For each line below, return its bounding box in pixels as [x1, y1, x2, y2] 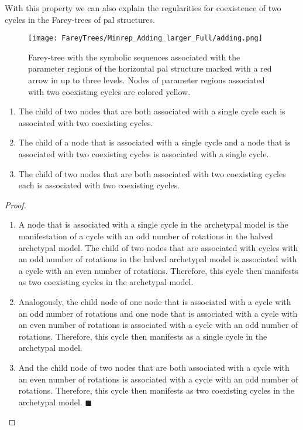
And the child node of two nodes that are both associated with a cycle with [18, 361, 290, 373]
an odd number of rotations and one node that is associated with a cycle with [18, 307, 298, 319]
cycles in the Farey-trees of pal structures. [5, 13, 155, 25]
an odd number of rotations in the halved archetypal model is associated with [18, 253, 297, 265]
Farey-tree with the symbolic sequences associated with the [28, 50, 240, 63]
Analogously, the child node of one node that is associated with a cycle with [18, 295, 291, 307]
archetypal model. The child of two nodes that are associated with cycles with [18, 241, 298, 253]
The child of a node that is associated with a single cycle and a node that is [18, 136, 291, 148]
